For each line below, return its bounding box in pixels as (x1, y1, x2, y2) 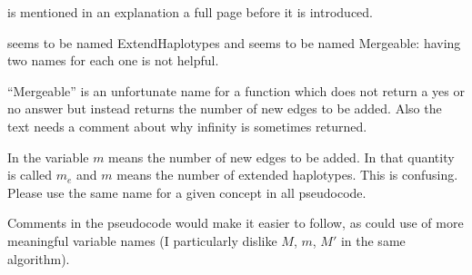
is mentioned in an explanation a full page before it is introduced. (7, 3, 373, 21)
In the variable (7, 147, 89, 166)
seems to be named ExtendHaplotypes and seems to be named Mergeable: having (7, 33, 461, 52)
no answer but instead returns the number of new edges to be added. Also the (7, 99, 442, 118)
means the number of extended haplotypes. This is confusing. (116, 165, 458, 184)
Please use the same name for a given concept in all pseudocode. (7, 182, 367, 201)
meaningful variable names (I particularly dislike (7, 231, 277, 250)
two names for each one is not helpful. (7, 51, 219, 70)
